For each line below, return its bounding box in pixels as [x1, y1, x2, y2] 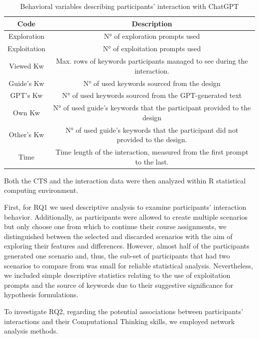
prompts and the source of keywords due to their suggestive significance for [4, 279, 234, 290]
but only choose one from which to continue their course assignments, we [4, 221, 227, 232]
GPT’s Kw [10, 90, 43, 100]
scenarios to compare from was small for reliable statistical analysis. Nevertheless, [4, 260, 253, 270]
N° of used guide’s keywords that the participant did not [65, 124, 239, 135]
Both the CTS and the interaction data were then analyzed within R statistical [4, 175, 246, 185]
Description [131, 18, 172, 28]
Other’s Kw [8, 129, 44, 140]
